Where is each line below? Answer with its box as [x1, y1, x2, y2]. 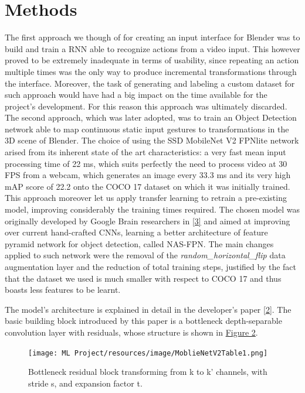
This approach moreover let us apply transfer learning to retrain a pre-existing [5, 192, 287, 204]
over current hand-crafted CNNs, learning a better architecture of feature [5, 226, 268, 238]
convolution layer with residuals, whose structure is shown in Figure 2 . [5, 326, 258, 338]
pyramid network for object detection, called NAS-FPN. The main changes [5, 237, 274, 250]
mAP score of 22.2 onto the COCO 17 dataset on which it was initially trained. [5, 180, 290, 192]
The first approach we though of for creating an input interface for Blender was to [5, 31, 300, 43]
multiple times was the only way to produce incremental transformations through [5, 65, 297, 77]
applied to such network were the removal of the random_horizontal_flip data [5, 249, 286, 261]
